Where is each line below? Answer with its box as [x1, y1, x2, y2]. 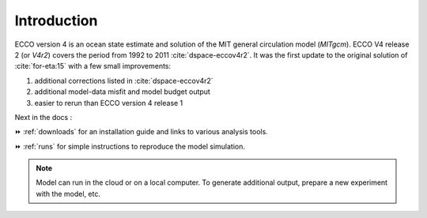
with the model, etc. [36, 189, 100, 198]
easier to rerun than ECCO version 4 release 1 [34, 98, 183, 107]
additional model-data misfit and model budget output [34, 87, 211, 96]
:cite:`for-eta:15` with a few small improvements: [14, 62, 172, 71]
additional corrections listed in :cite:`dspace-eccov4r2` [34, 76, 213, 85]
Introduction [14, 12, 98, 29]
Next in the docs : [14, 112, 73, 122]
